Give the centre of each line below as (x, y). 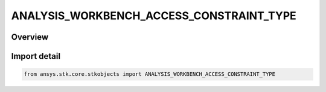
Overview (30, 37)
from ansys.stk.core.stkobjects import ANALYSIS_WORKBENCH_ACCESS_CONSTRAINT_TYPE (150, 74)
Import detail (36, 56)
